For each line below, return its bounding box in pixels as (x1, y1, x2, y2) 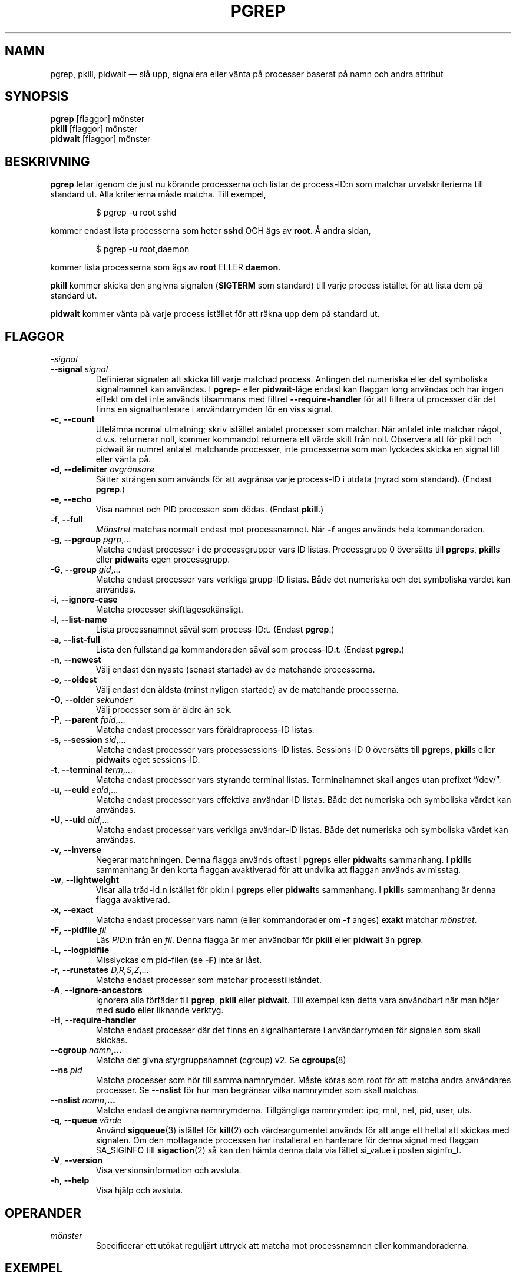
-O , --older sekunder (50, 694, 133, 705)
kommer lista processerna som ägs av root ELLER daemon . (50, 262, 281, 273)
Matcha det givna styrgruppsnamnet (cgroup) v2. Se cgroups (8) (95, 1055, 346, 1066)
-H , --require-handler (50, 1015, 136, 1025)
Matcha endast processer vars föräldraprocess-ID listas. (95, 724, 315, 735)
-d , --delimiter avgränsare (50, 464, 154, 475)
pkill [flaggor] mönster (50, 124, 138, 134)
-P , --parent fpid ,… (50, 714, 125, 725)
